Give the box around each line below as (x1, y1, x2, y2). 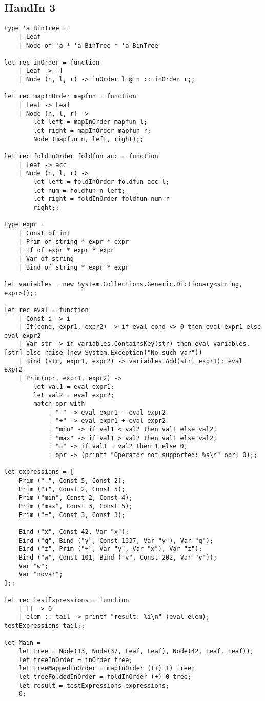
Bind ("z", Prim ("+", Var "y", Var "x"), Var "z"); (18, 545, 202, 553)
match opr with (33, 400, 85, 408)
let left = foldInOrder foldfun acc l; (33, 178, 170, 186)
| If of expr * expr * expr (18, 246, 114, 254)
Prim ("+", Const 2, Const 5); (18, 485, 126, 493)
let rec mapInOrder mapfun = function (4, 93, 136, 100)
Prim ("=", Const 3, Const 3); (18, 511, 126, 519)
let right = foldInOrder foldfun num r (33, 195, 170, 203)
